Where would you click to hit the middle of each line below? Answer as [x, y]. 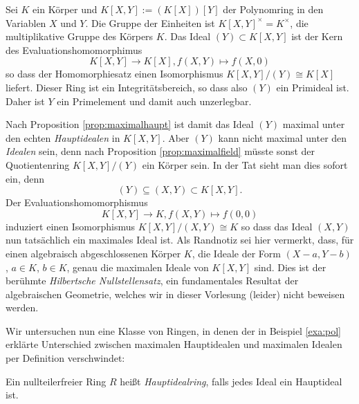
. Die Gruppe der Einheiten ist [150, 22]
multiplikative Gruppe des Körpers [80, 36]
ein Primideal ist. [313, 87]
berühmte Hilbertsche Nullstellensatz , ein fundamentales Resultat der [152, 281]
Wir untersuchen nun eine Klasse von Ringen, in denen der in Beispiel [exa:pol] [174, 330]
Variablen [26, 22]
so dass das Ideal [277, 226]
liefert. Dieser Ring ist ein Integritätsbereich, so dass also [127, 87]
